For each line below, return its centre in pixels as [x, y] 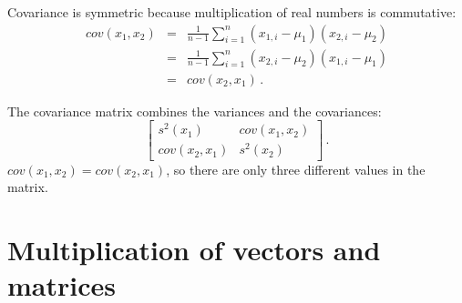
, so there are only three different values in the [296, 169]
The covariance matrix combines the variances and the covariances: [195, 111]
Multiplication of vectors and [194, 249]
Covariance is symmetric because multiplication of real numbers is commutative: [232, 12]
